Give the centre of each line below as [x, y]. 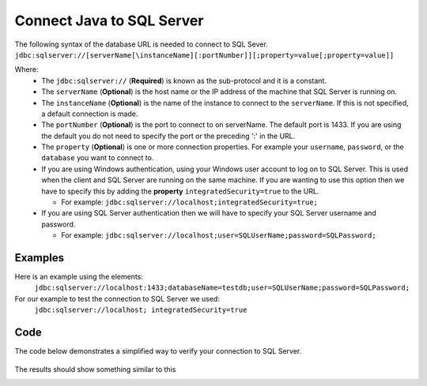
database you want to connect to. [98, 158]
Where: [26, 69]
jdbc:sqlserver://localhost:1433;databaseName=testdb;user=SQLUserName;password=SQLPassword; [222, 288]
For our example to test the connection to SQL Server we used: [117, 298]
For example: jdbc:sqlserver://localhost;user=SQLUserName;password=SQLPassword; [219, 235]
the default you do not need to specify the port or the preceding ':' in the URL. [168, 136]
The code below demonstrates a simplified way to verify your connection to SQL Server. [158, 351]
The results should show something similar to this [95, 369]
